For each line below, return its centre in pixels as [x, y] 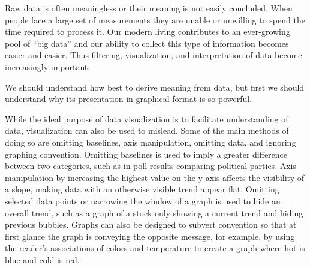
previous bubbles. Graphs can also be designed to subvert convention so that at [151, 225]
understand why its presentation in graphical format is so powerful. [129, 99]
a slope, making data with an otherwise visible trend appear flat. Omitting [142, 189]
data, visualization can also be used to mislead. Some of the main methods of [147, 130]
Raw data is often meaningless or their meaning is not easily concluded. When [149, 8]
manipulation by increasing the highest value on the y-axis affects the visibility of [154, 177]
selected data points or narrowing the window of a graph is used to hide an [143, 201]
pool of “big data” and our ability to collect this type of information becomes [147, 43]
